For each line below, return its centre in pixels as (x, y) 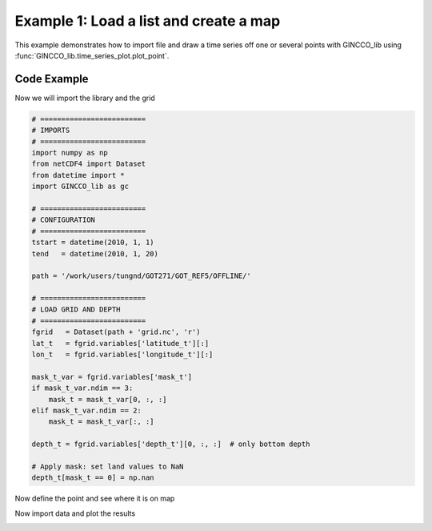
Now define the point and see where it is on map (95, 499)
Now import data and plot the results (75, 513)
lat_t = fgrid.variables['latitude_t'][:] (120, 343)
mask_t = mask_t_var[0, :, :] (108, 399)
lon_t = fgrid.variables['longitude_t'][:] (122, 355)
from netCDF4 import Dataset (89, 164)
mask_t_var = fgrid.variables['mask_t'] (112, 377)
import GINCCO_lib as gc (80, 187)
